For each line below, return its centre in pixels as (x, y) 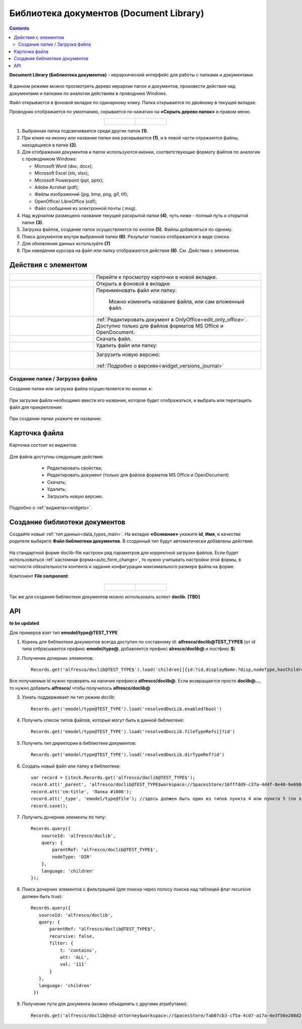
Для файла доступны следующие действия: (56, 456)
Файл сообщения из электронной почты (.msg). (86, 209)
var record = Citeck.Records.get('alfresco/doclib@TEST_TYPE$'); (113, 777)
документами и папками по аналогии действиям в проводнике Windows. (88, 93)
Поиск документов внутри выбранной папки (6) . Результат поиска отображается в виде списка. (126, 236)
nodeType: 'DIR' (72, 857)
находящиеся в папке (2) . (50, 145)
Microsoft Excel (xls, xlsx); (62, 173)
